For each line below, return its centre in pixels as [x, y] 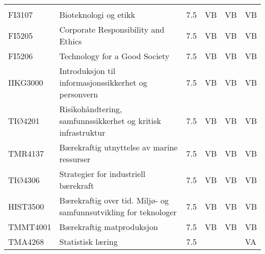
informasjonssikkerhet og [103, 82]
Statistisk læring [88, 242]
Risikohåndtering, [91, 109]
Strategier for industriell [102, 174]
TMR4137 [26, 153]
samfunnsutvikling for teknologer [118, 212]
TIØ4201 [24, 121]
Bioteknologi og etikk [97, 15]
